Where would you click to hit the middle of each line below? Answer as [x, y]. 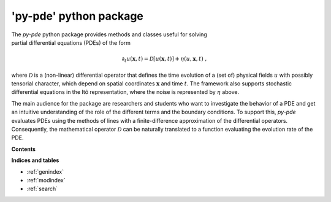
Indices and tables [35, 160]
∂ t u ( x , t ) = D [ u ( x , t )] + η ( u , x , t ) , [164, 60]
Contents [24, 149]
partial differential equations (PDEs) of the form [71, 42]
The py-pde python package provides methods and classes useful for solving [109, 34]
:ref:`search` [42, 189]
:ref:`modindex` [46, 180]
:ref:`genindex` [45, 171]
